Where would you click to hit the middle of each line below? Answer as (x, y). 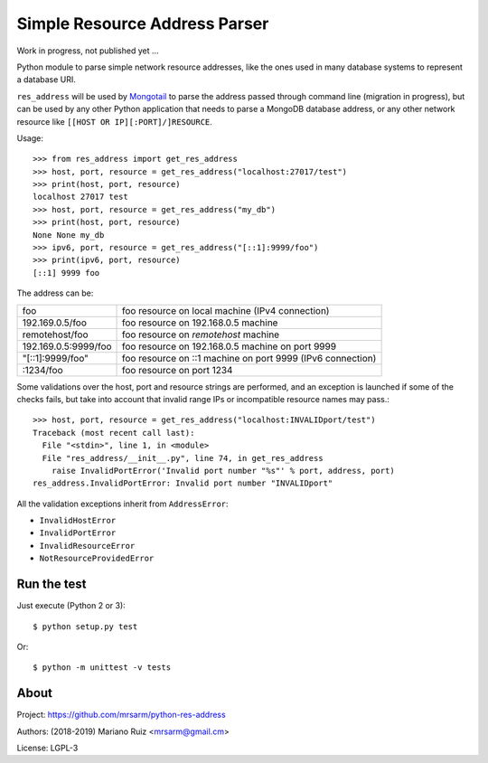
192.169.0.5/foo (55, 323)
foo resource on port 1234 (178, 370)
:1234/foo (42, 370)
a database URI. (47, 80)
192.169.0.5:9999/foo (67, 346)
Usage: (30, 138)
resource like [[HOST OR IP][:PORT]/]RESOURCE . (114, 121)
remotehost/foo (55, 334)
